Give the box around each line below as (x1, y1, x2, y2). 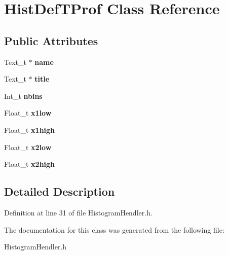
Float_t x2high (4, 159, 55, 169)
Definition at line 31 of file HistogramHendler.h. (4, 207, 153, 217)
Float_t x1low (4, 107, 52, 118)
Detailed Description (4, 184, 115, 199)
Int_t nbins (4, 90, 43, 101)
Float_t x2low (4, 141, 52, 152)
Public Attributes (4, 32, 98, 48)
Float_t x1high (4, 124, 55, 135)
